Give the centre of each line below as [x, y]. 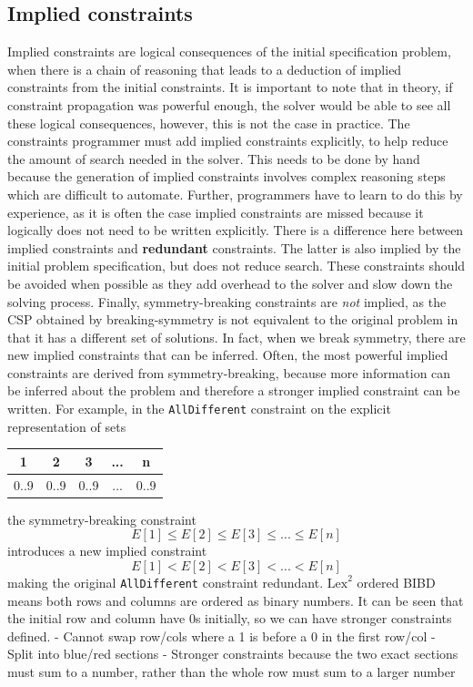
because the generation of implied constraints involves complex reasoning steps [226, 176]
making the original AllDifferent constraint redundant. [166, 582]
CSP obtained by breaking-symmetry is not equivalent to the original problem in [233, 319]
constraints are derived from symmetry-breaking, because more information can [229, 372]
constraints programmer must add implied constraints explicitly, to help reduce [228, 141]
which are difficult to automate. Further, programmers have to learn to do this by [235, 194]
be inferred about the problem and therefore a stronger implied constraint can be [234, 390]
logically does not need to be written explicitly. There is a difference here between [236, 230]
